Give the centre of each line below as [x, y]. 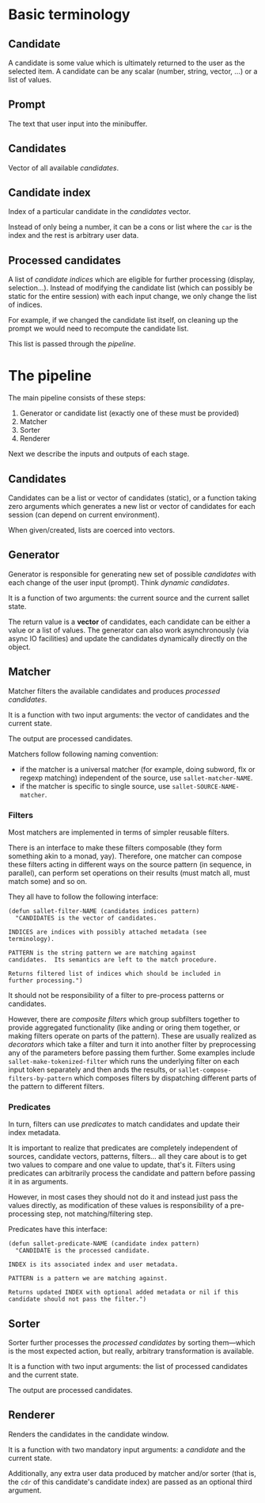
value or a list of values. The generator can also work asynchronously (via [129, 630]
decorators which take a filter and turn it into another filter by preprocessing [132, 1044]
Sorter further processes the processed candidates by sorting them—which [132, 1343]
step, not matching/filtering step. [99, 1214]
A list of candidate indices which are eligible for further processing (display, [132, 280]
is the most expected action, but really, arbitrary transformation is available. [131, 1351]
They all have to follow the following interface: [83, 897]
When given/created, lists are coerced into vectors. [92, 530]
